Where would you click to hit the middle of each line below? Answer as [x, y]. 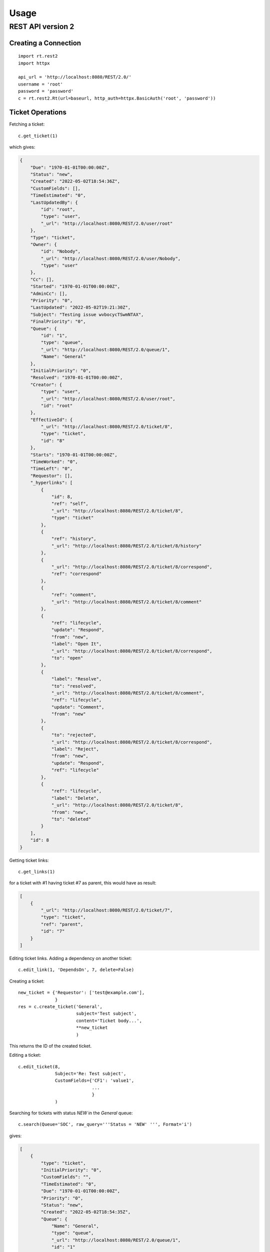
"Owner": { [43, 244]
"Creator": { [46, 385]
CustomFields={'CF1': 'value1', [95, 1081]
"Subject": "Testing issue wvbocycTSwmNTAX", [87, 315]
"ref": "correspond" [76, 574]
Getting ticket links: [29, 860]
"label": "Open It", [76, 644]
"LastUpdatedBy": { [54, 202]
